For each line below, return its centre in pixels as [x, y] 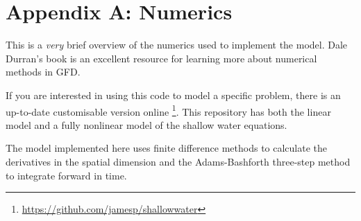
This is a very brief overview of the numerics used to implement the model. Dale [177, 45]
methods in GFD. [43, 72]
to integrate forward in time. [66, 175]
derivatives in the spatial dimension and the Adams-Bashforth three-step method [178, 161]
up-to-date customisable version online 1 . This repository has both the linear [168, 110]
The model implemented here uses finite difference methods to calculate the [167, 148]
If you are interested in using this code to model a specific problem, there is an [173, 95]
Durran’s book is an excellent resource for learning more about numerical [161, 58]
